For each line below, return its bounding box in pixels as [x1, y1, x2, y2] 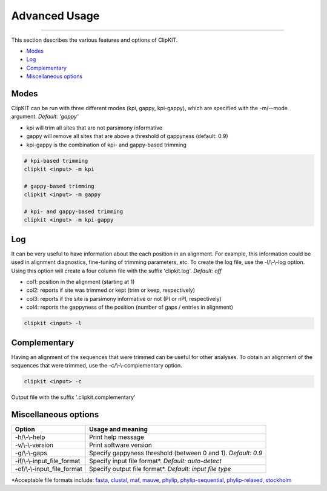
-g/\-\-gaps [15, 449, 48, 457]
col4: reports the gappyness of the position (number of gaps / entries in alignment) [26, 303, 233, 311]
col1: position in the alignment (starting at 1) [26, 278, 135, 285]
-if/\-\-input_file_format [15, 456, 81, 465]
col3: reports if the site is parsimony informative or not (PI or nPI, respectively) [26, 295, 222, 302]
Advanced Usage [11, 9, 100, 22]
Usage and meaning [88, 424, 148, 433]
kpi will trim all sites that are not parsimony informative [26, 124, 163, 131]
